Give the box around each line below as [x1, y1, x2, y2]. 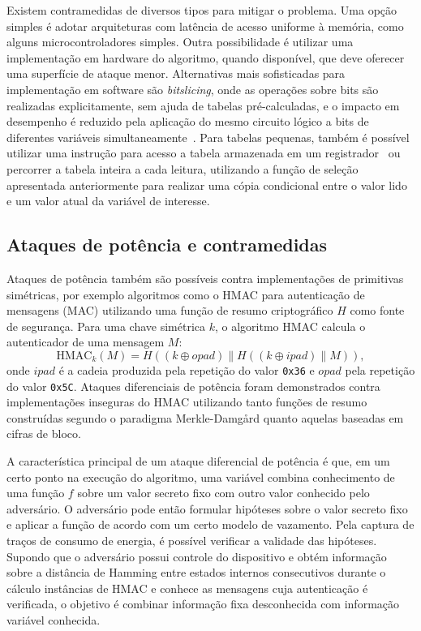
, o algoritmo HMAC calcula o [215, 317, 366, 334]
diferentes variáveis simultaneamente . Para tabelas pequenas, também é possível [6, 128, 410, 145]
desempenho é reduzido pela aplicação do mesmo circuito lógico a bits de [6, 113, 369, 130]
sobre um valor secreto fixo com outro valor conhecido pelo [77, 484, 370, 501]
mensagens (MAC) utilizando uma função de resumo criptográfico [6, 302, 333, 319]
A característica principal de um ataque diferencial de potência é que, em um [6, 452, 390, 469]
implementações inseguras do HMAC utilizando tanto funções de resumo [6, 393, 367, 410]
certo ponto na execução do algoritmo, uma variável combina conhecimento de [6, 468, 395, 485]
